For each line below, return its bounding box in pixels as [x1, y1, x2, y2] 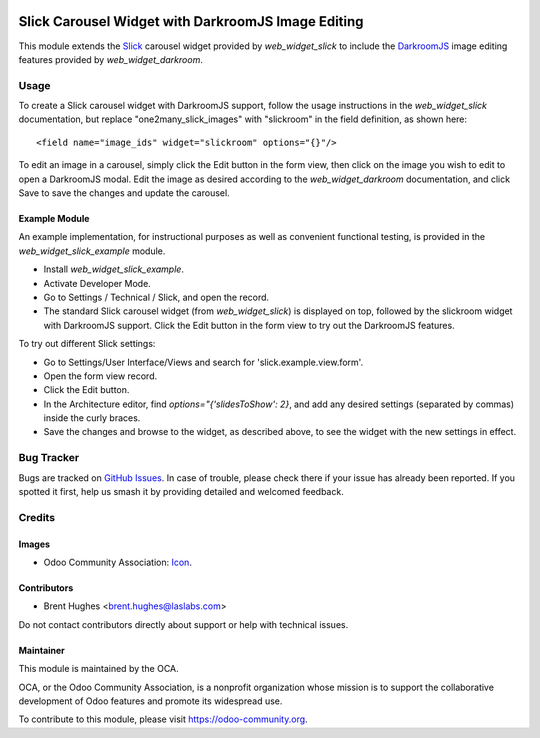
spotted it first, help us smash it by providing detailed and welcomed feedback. [18, 486, 344, 497]
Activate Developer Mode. [43, 277, 152, 289]
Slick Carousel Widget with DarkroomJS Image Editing [18, 13, 364, 30]
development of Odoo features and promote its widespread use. [18, 695, 283, 707]
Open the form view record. [43, 370, 158, 382]
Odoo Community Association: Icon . [43, 556, 192, 568]
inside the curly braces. [43, 412, 141, 424]
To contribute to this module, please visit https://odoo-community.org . [18, 713, 309, 725]
